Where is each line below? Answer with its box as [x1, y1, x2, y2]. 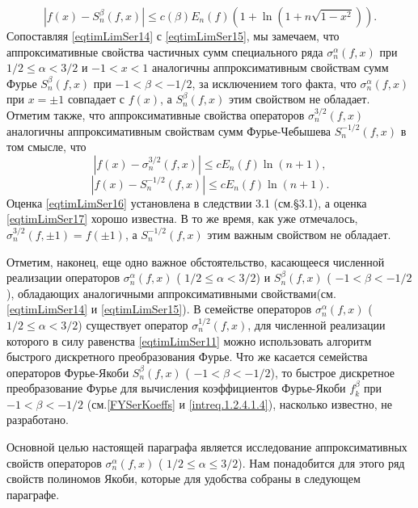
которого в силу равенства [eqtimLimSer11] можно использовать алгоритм [6, 332, 372, 349]
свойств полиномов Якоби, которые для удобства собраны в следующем [6, 470, 361, 487]
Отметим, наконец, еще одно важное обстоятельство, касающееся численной [6, 253, 385, 270]
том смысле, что [6, 138, 87, 155]
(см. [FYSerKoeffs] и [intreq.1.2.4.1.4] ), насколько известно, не [87, 395, 392, 412]
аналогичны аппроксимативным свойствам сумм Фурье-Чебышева [6, 122, 331, 139]
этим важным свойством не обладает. [207, 225, 391, 242]
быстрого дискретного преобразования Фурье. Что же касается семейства [6, 348, 368, 365]
